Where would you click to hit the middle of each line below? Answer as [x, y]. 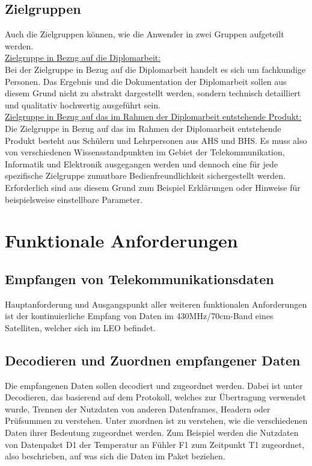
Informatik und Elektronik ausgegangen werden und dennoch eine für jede [141, 163]
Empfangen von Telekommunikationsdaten [139, 278]
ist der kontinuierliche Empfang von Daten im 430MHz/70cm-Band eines [139, 316]
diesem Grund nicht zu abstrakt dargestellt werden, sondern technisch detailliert [153, 93]
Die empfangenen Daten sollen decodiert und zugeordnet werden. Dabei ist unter [154, 385]
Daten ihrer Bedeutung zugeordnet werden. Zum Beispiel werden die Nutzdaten [152, 433]
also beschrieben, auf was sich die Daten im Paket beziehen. [115, 456]
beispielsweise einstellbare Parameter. [74, 199]
